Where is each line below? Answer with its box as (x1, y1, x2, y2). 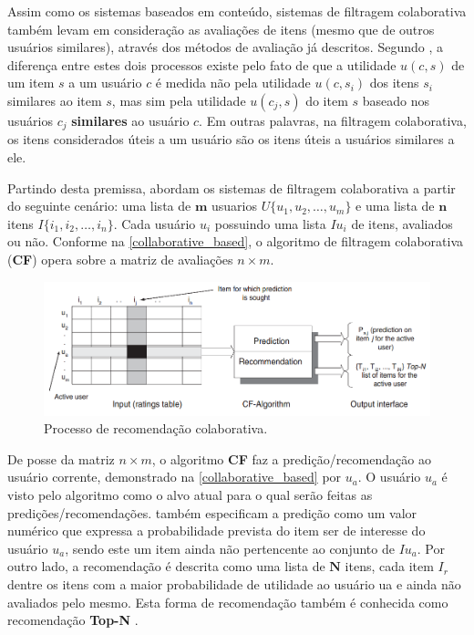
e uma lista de (355, 196, 435, 215)
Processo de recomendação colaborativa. (44, 419, 268, 438)
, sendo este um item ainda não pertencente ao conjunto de (65, 538, 395, 557)
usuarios (211, 196, 257, 215)
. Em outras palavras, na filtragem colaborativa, (199, 110, 467, 130)
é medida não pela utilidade (155, 73, 311, 92)
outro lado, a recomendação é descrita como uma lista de (7, 557, 325, 576)
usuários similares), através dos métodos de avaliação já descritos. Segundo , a (7, 37, 443, 57)
